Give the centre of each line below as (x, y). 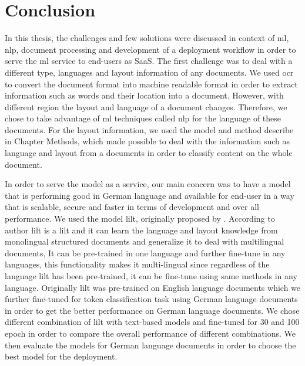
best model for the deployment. (61, 356)
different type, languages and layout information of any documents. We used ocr (149, 72)
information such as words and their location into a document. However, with (144, 95)
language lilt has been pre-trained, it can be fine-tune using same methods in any (151, 276)
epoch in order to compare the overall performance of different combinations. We (150, 333)
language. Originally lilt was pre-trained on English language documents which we (153, 287)
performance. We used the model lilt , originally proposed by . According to (140, 218)
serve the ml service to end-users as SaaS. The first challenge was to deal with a (149, 61)
